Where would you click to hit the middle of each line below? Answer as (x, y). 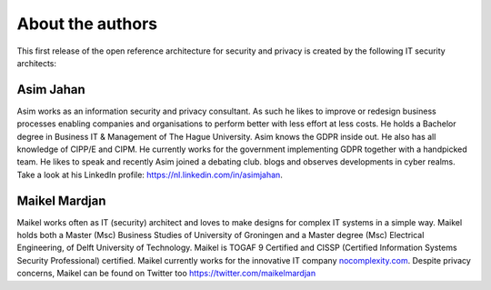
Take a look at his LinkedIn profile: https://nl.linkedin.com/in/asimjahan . (150, 175)
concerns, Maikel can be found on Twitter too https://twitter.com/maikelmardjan (166, 274)
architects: (37, 63)
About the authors (87, 24)
